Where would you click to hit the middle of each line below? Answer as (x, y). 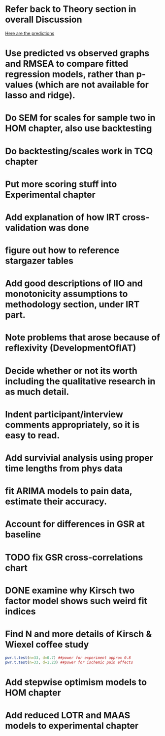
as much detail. (37, 392)
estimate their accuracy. (56, 501)
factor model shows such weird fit (76, 601)
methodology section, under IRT (72, 304)
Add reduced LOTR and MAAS (68, 715)
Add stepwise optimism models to (76, 682)
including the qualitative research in (80, 381)
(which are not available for (92, 85)
